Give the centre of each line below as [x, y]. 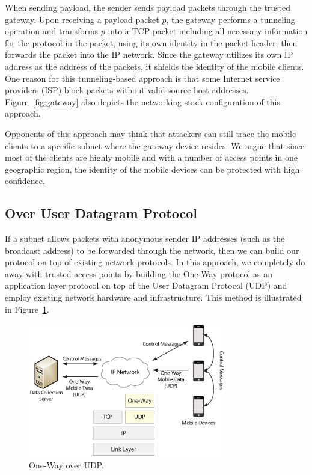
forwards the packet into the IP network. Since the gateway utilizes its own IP [149, 54]
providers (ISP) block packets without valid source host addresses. [127, 90]
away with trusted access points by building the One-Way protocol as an [139, 273]
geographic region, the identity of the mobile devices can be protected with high [152, 169]
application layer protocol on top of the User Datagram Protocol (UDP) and [146, 285]
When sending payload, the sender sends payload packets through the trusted [148, 7]
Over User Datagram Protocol [101, 213]
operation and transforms [52, 31]
